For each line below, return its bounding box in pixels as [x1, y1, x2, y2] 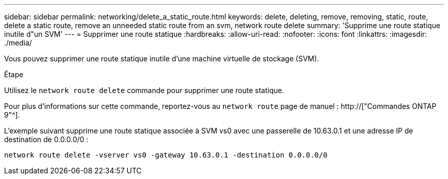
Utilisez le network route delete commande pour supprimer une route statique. [4, 86, 284, 95]
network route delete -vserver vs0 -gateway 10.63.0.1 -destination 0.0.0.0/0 [4, 151, 328, 159]
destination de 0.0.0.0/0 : [4, 135, 88, 144]
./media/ [4, 38, 32, 47]
